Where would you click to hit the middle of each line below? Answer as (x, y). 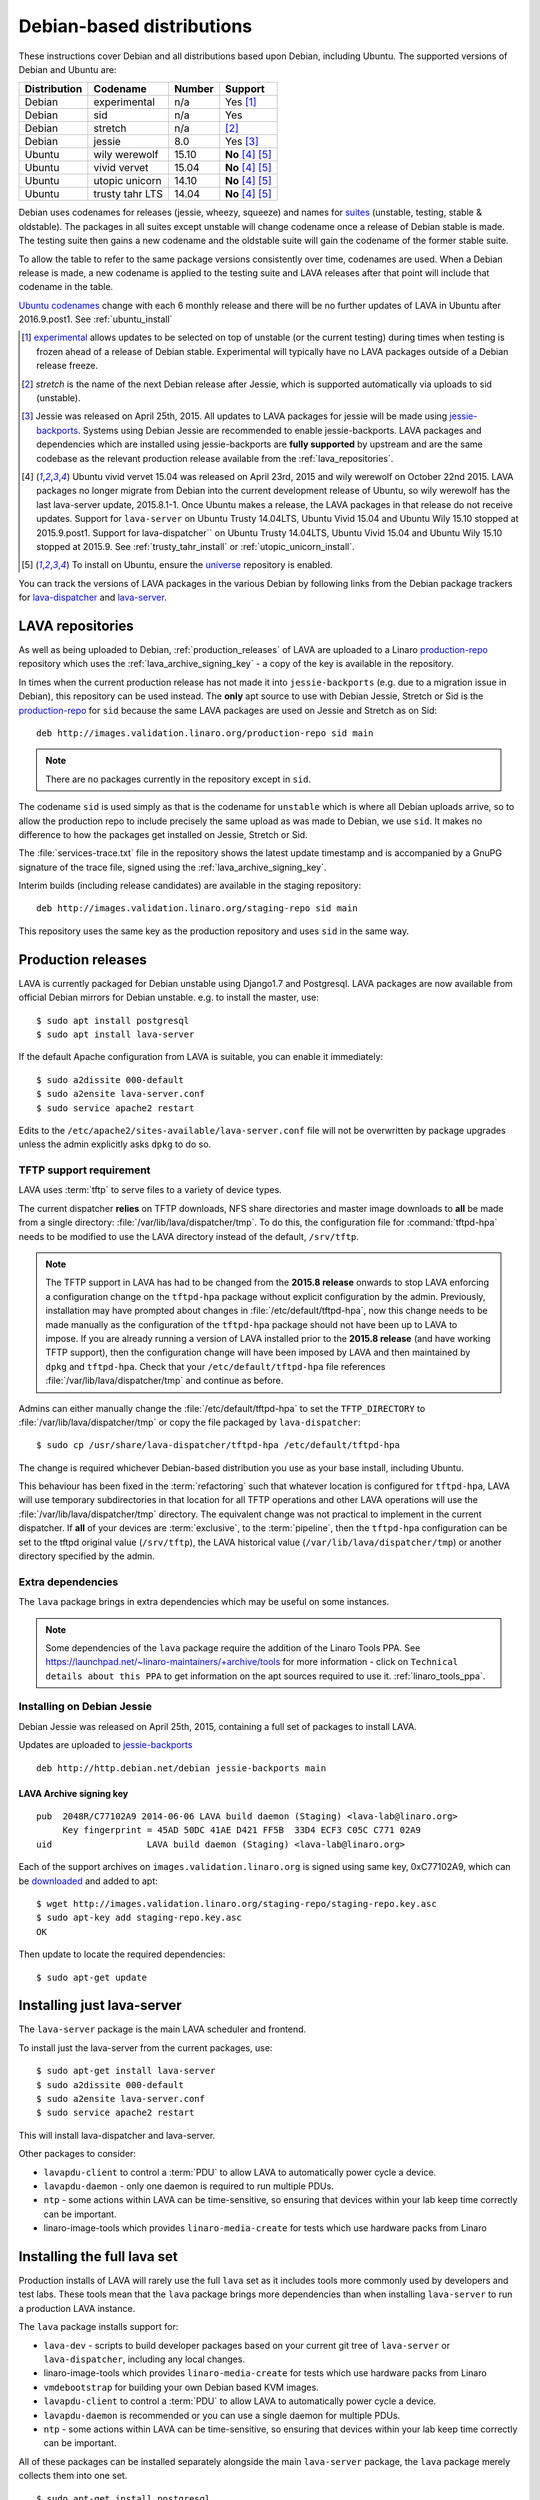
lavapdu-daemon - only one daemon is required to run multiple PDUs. (188, 2186)
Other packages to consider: (77, 2154)
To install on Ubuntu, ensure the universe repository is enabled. (202, 565)
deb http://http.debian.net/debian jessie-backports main (181, 1768)
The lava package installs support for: (98, 2327)
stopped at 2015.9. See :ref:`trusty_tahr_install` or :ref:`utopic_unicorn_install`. (195, 546)
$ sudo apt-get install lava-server (126, 2071)
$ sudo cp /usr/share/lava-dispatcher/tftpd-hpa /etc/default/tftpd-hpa (218, 1445)
